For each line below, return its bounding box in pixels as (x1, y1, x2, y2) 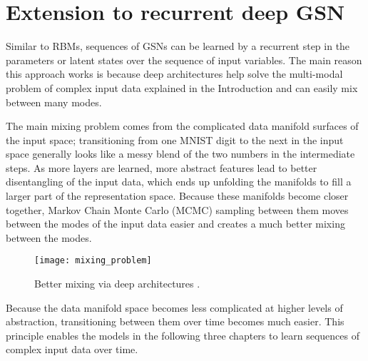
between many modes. (6, 94, 102, 109)
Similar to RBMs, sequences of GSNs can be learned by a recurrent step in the (6, 39, 350, 54)
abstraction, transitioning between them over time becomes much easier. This (6, 314, 344, 329)
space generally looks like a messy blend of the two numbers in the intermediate (6, 146, 355, 161)
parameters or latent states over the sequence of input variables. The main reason (6, 52, 362, 67)
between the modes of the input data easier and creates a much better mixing (6, 216, 345, 231)
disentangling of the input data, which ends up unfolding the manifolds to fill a (6, 174, 352, 189)
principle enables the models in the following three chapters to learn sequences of (6, 327, 359, 342)
